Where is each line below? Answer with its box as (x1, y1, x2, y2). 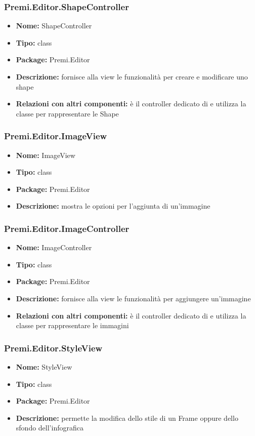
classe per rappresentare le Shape (16, 108, 119, 118)
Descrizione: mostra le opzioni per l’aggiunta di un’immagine (16, 201, 210, 211)
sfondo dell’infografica (16, 422, 83, 433)
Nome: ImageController (16, 242, 92, 253)
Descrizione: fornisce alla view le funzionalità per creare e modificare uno (16, 71, 248, 82)
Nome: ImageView (16, 149, 75, 160)
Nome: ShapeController (16, 20, 92, 31)
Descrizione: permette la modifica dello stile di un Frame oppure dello (16, 412, 238, 423)
